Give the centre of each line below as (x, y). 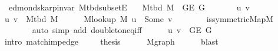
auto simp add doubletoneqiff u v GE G (122, 30)
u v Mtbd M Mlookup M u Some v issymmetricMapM (139, 18)
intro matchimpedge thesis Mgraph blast (111, 41)
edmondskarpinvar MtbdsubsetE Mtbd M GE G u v (129, 7)
